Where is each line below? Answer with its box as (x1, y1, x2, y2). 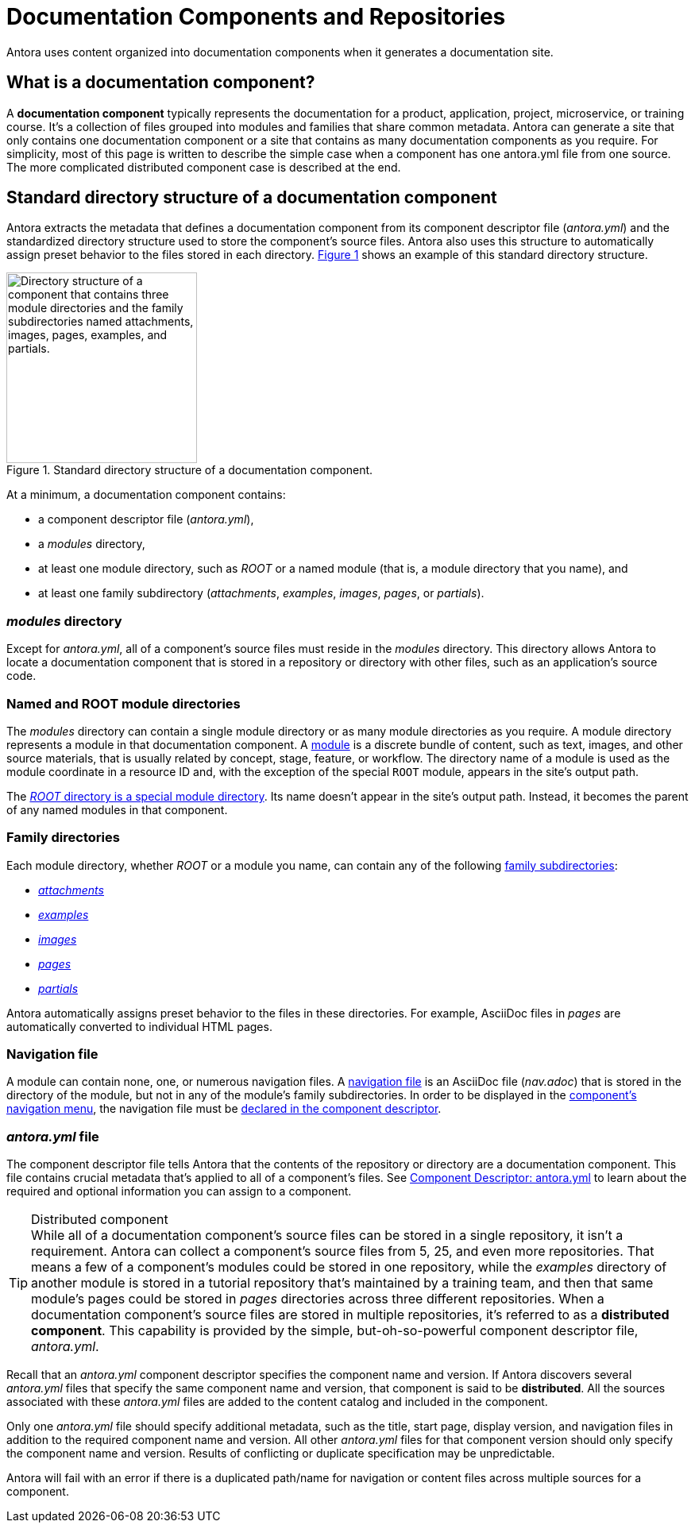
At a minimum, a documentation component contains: (6, 488, 286, 502)
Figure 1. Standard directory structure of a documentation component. (6, 463, 373, 477)
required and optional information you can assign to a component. (6, 1184, 352, 1199)
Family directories (6, 829, 120, 846)
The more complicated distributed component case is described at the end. (6, 160, 401, 174)
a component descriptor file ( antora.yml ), (38, 512, 254, 527)
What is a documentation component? (6, 72, 315, 93)
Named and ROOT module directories (6, 695, 241, 712)
